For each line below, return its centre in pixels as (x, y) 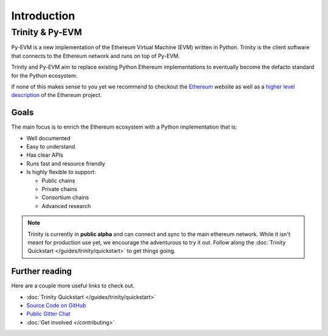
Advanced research (66, 206)
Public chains (58, 180)
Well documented (49, 138)
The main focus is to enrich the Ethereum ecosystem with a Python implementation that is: (124, 127)
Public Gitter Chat (49, 314)
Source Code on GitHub (56, 306)
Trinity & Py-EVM (46, 32)
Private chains (60, 189)
